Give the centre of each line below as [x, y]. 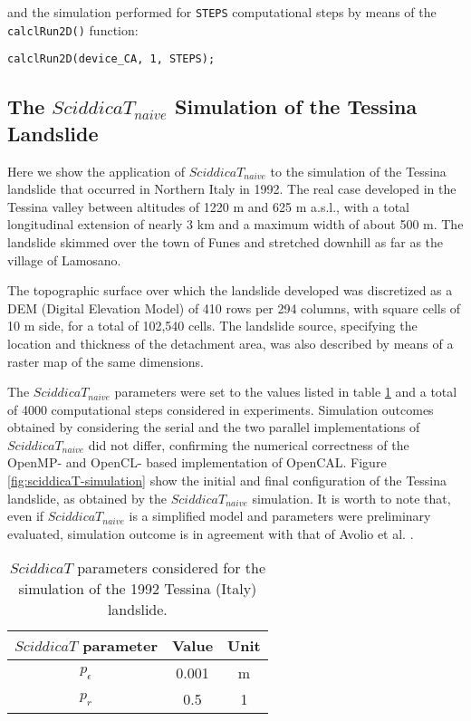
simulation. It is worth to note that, [351, 498]
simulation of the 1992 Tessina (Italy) [138, 589]
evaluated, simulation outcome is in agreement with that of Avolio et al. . [211, 533]
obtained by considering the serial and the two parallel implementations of [214, 427]
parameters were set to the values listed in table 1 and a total [286, 392]
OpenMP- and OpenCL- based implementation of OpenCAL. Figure [197, 462]
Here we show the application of [96, 171]
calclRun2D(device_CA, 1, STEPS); [111, 59]
